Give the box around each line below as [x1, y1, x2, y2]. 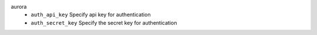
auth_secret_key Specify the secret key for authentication [31, 19, 177, 26]
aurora [11, 3, 27, 10]
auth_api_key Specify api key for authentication [31, 11, 151, 18]
